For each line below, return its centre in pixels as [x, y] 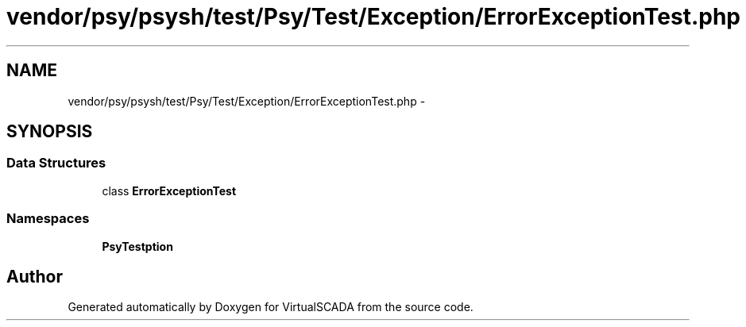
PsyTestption [137, 246]
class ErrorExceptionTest [169, 190]
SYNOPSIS [50, 132]
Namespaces [48, 219]
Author [35, 276]
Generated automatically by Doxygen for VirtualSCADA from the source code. [271, 307]
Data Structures [56, 163]
